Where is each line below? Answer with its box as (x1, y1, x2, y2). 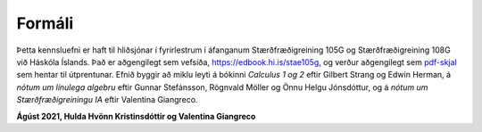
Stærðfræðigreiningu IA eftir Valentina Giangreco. (16, 95, 198, 105)
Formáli (16, 13, 74, 33)
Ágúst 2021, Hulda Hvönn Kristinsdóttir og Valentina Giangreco (16, 111, 256, 121)
